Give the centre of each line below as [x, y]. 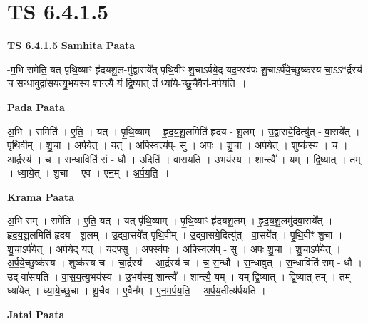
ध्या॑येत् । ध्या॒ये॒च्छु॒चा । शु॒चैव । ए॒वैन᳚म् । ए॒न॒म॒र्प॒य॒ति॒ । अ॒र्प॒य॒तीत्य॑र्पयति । [137, 290]
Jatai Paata [36, 314]
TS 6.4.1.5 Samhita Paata [71, 45]
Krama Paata [41, 196]
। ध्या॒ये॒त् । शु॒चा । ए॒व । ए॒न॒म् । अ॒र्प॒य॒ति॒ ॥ [88, 173]
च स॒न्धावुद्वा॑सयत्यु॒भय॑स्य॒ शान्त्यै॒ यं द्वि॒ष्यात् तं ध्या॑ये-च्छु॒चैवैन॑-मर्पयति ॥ [126, 83]
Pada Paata [36, 106]
